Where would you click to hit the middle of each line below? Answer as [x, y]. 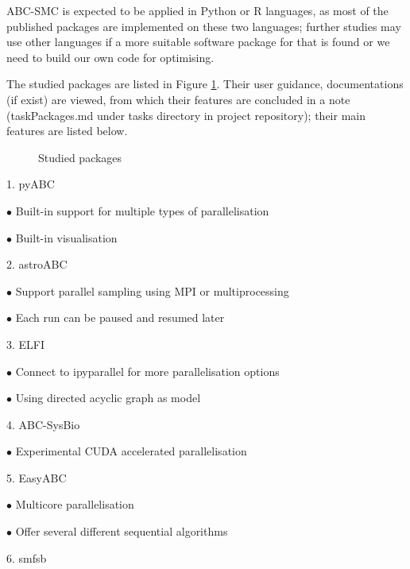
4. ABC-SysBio [43, 424]
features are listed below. [67, 131]
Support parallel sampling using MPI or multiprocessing [152, 290]
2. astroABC [37, 264]
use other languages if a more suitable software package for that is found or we [198, 42]
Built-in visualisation [66, 237]
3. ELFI [26, 344]
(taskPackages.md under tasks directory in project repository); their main [186, 115]
